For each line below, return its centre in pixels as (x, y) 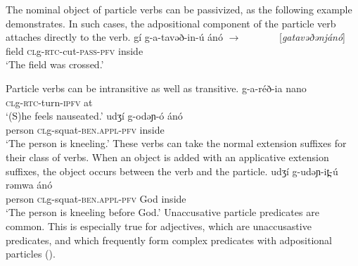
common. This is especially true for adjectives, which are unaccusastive (159, 226)
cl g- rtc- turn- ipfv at (49, 102)
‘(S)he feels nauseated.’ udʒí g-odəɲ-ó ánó (94, 116)
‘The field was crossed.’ (55, 64)
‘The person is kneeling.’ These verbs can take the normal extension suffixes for (176, 143)
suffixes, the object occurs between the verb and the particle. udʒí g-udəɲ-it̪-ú (172, 171)
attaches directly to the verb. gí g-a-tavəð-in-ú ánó (114, 37)
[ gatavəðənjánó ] (312, 37)
